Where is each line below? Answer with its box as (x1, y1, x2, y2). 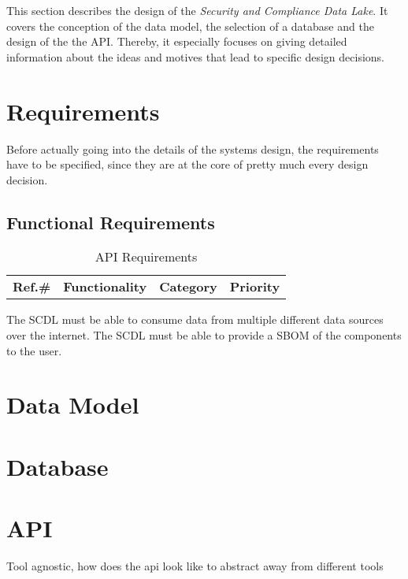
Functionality (63, 277, 147, 296)
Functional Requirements (6, 210, 215, 234)
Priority (229, 277, 280, 296)
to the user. (6, 342, 62, 358)
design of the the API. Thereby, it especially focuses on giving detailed (6, 33, 347, 50)
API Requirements (95, 247, 198, 266)
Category (159, 277, 217, 296)
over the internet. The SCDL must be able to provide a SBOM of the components (6, 327, 402, 343)
